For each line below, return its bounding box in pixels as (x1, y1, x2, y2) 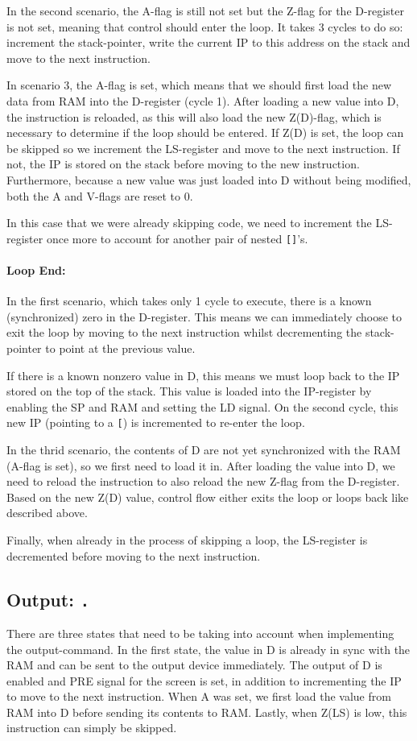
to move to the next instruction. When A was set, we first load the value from (6, 688, 391, 705)
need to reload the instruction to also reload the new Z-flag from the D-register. (6, 473, 400, 490)
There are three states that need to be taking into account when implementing (6, 624, 394, 641)
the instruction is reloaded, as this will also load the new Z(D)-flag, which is (6, 108, 382, 125)
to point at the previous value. (45, 339, 196, 356)
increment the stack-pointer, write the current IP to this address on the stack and (6, 34, 411, 51)
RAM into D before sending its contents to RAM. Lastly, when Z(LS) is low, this (6, 703, 407, 720)
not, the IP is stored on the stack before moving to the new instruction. (6, 155, 360, 172)
